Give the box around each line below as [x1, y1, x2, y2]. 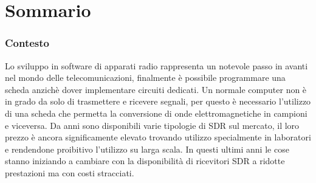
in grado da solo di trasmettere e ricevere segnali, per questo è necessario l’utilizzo [5, 95, 311, 108]
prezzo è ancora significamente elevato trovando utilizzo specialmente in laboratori [5, 131, 311, 143]
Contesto [5, 35, 50, 50]
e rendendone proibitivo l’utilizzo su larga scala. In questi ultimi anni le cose [5, 142, 289, 155]
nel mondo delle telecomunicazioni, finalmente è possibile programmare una [5, 71, 286, 84]
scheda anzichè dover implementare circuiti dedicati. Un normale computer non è [5, 83, 307, 95]
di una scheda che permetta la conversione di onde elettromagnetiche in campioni [5, 106, 307, 119]
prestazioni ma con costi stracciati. [5, 166, 134, 179]
